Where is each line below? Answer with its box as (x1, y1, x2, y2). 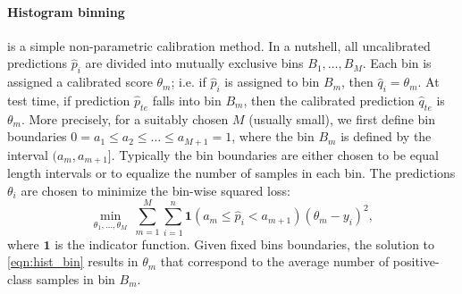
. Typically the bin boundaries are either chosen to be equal (111, 145, 439, 164)
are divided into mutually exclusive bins (85, 54, 304, 72)
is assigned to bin (224, 72, 320, 91)
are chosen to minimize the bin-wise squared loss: (21, 181, 290, 199)
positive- (392, 252, 440, 271)
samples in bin (36, 269, 115, 288)
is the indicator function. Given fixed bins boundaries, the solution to (55, 234, 435, 253)
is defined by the (340, 127, 432, 146)
